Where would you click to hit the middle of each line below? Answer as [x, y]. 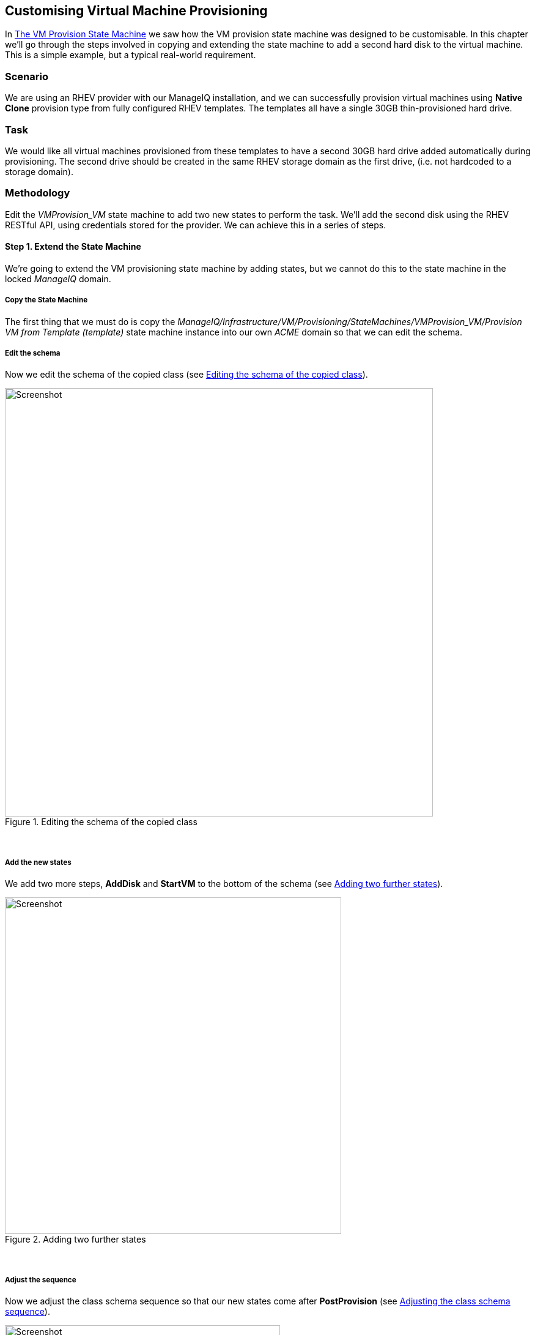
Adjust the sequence [41, 1280]
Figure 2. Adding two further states [76, 1240]
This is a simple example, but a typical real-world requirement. [131, 55]
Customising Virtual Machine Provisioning [136, 11]
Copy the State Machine [46, 300]
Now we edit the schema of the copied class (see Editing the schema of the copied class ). [186, 375]
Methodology [38, 193]
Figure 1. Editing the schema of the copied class [101, 822]
